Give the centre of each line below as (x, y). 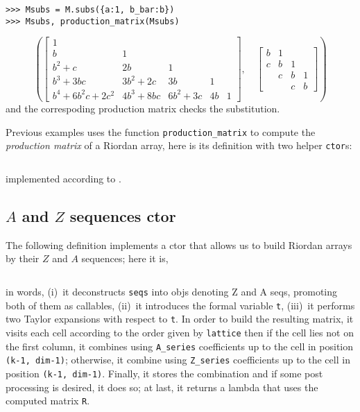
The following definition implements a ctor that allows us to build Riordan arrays (179, 244)
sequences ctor (123, 215)
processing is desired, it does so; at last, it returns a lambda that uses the (162, 387)
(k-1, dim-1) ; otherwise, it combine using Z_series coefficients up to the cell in (178, 360)
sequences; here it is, (125, 258)
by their (23, 258)
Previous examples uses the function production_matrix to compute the (161, 131)
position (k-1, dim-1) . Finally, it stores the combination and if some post (164, 373)
